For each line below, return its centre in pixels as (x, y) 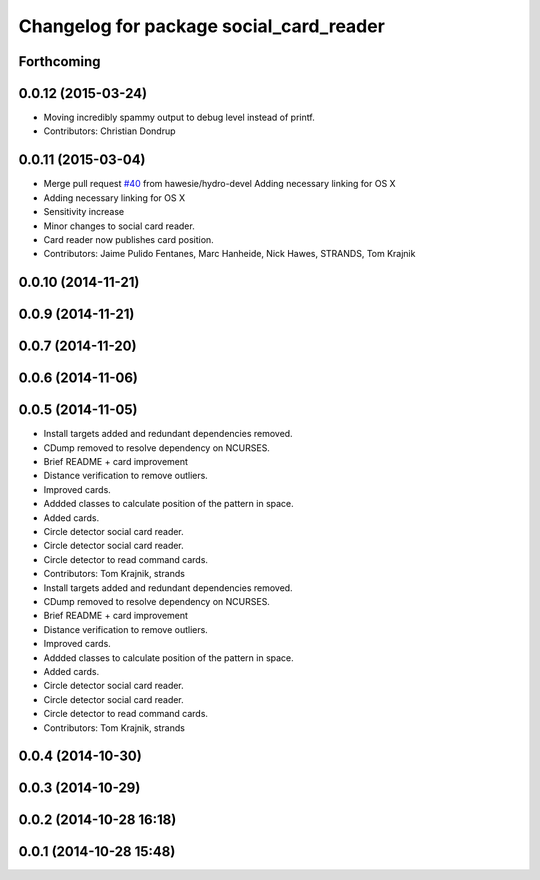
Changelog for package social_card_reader (201, 26)
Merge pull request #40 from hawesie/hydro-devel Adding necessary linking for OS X (219, 184)
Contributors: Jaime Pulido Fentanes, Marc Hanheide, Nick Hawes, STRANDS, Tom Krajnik (229, 254)
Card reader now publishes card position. (128, 239)
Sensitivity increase (84, 212)
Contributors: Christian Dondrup (109, 131)
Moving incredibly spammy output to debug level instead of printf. (179, 117)
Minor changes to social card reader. (119, 226)
